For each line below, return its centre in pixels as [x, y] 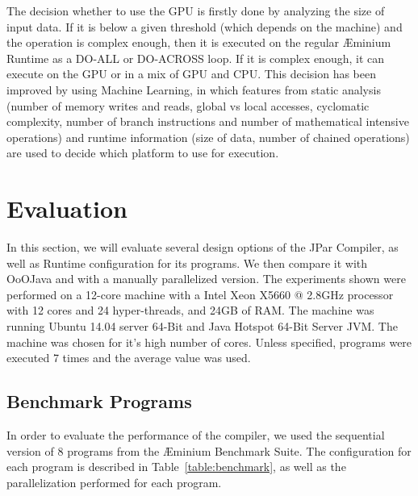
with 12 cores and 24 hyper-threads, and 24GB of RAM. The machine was [190, 310]
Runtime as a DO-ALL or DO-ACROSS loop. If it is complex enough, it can [196, 58]
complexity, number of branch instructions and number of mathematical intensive [208, 121]
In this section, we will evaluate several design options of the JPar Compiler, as [203, 247]
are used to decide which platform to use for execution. [143, 153]
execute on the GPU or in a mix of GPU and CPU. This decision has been [191, 74]
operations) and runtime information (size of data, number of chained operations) [208, 137]
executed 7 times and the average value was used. [129, 358]
